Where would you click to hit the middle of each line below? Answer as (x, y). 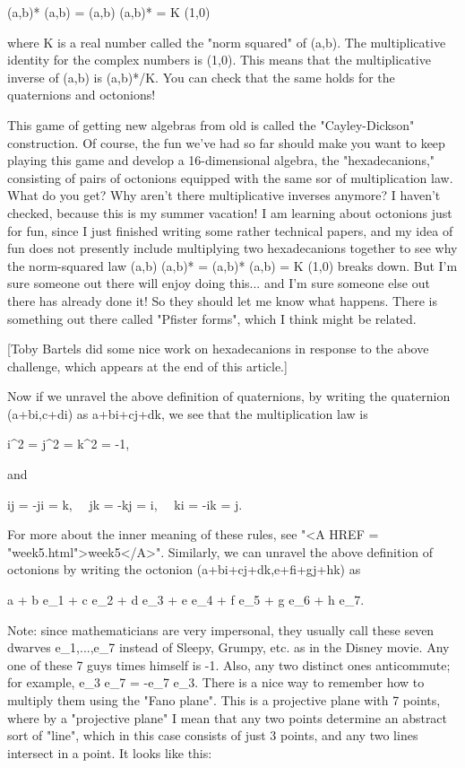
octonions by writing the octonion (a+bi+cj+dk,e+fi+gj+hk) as (184, 569)
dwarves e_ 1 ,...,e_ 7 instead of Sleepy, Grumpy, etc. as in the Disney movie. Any (228, 647)
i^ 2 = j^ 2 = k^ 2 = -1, (69, 444)
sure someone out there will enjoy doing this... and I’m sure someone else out (219, 283)
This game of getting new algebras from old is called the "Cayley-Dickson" (211, 124)
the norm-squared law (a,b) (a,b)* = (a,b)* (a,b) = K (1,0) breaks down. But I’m (232, 265)
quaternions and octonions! (82, 95)
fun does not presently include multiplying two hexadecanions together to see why (232, 248)
